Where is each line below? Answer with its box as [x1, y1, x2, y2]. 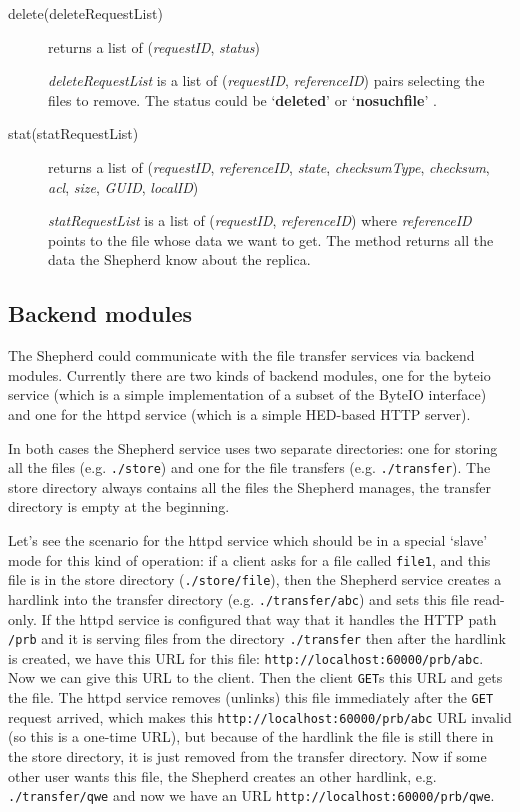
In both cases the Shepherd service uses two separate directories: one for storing [8, 437, 498, 458]
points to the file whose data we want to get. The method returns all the [48, 229, 494, 250]
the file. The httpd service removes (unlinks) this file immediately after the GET [8, 687, 494, 708]
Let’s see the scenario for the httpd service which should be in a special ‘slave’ [8, 529, 488, 550]
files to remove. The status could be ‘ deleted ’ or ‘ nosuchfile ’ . [48, 89, 437, 110]
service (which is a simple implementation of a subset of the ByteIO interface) [8, 384, 487, 405]
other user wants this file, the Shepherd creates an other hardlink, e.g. [8, 765, 437, 786]
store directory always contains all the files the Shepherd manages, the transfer [8, 476, 491, 497]
